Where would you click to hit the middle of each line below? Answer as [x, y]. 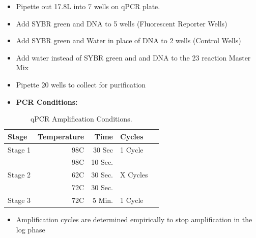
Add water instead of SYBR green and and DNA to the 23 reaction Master [133, 57]
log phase [31, 229]
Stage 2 [19, 175]
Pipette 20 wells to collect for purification [81, 84]
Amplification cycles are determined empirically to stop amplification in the [134, 219]
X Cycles [134, 175]
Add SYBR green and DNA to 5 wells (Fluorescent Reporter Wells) [122, 23]
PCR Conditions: [47, 101]
